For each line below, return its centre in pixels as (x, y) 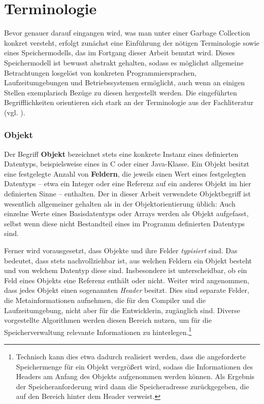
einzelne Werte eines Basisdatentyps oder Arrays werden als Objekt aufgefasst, (126, 213)
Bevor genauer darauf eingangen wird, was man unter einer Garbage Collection (127, 33)
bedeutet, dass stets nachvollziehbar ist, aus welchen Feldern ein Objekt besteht (128, 260)
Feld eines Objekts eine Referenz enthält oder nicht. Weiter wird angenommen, (127, 280)
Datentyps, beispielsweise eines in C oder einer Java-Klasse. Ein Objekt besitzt (127, 164)
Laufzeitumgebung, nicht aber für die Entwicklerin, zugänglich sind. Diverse (122, 310)
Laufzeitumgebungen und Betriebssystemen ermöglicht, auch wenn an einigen (124, 82)
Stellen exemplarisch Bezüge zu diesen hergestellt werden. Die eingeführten (121, 92)
